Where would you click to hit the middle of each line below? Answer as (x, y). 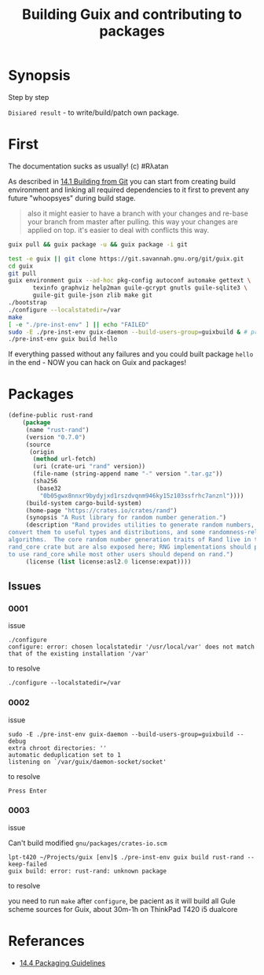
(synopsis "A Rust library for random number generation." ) (126, 518)
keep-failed (27, 864)
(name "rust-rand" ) (57, 430)
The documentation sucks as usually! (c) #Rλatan (88, 166)
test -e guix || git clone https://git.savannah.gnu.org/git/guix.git (126, 259)
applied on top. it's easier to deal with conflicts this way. (118, 230)
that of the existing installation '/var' (79, 654)
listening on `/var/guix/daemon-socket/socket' (88, 762)
